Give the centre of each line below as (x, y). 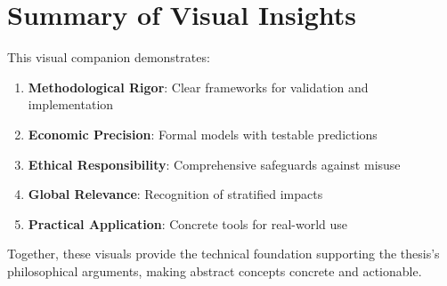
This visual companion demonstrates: (109, 57)
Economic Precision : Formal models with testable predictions (203, 134)
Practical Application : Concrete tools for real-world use (187, 223)
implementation (71, 104)
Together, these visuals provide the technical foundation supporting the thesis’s (223, 254)
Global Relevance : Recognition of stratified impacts (175, 194)
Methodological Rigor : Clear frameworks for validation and (198, 87)
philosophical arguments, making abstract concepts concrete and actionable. (215, 270)
